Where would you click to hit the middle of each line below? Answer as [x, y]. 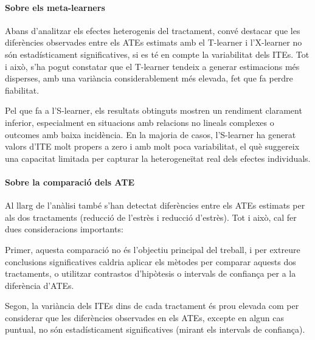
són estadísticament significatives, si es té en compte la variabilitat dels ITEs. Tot [157, 54]
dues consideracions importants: [64, 229]
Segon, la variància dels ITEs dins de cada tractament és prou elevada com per [152, 306]
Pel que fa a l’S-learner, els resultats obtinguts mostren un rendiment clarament [154, 110]
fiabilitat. [22, 90]
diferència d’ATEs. [40, 285]
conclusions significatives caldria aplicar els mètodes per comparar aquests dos [151, 261]
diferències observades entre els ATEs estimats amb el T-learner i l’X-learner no [154, 42]
